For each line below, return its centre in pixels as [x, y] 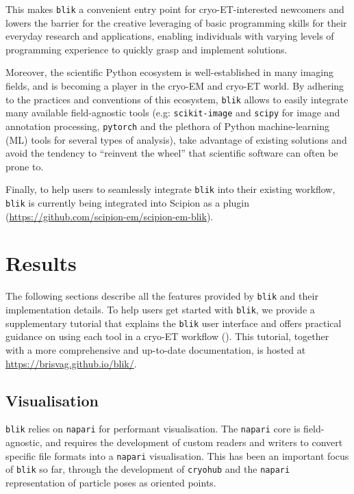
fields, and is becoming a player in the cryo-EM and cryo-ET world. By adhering [175, 86]
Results [41, 263]
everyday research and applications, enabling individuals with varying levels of [170, 36]
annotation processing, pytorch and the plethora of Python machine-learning [167, 126]
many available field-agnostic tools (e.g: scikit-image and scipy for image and [173, 113]
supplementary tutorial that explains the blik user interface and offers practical [174, 323]
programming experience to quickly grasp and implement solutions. [147, 49]
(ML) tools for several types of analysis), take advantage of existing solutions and [176, 139]
